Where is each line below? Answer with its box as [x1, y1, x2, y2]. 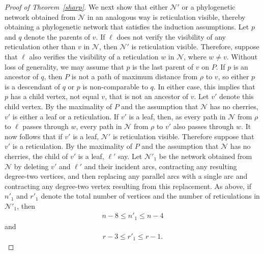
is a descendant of [5, 81, 61, 91]
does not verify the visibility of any [116, 31, 226, 42]
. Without [226, 51, 258, 61]
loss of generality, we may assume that [5, 61, 124, 72]
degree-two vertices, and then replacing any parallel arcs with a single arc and [5, 171, 248, 181]
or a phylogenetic [182, 2, 236, 12]
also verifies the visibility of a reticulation [29, 51, 159, 61]
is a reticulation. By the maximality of [12, 141, 133, 151]
